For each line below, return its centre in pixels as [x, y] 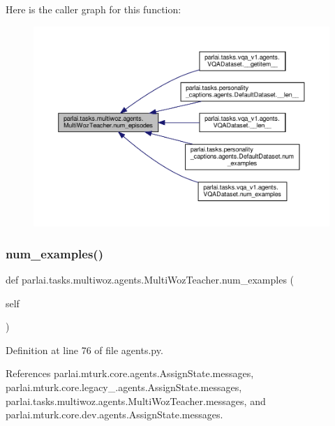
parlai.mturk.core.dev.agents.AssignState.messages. [114, 414]
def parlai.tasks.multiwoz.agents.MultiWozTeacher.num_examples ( [150, 279]
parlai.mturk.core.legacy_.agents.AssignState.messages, [124, 387]
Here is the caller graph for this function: [94, 9]
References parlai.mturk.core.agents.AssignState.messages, [130, 373]
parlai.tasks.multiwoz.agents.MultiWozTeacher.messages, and [136, 401]
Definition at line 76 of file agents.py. [84, 350]
